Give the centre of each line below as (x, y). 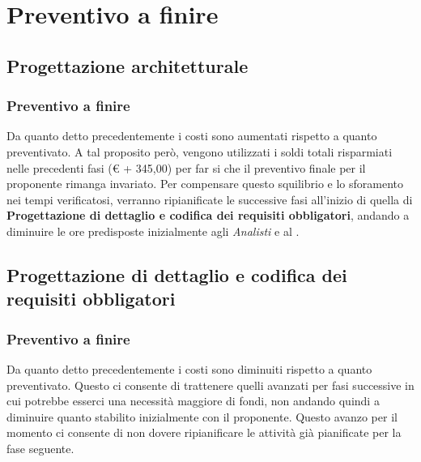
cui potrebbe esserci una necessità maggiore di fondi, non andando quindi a (193, 401)
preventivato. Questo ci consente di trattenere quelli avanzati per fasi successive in (210, 385)
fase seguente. (40, 448)
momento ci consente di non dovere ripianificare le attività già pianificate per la (204, 432)
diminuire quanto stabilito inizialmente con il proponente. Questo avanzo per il (202, 416)
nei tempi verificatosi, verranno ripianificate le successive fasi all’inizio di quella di (210, 199)
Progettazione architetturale (128, 65)
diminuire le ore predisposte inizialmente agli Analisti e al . (153, 231)
